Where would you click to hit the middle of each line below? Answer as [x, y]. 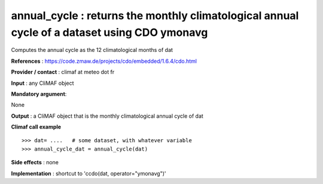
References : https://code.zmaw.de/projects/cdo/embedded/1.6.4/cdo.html [104, 61]
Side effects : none [35, 162]
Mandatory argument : [39, 94]
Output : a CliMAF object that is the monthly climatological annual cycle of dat [107, 116]
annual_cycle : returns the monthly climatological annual [155, 16]
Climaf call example [36, 127]
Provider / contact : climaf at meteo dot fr [63, 72]
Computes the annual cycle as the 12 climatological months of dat [92, 50]
